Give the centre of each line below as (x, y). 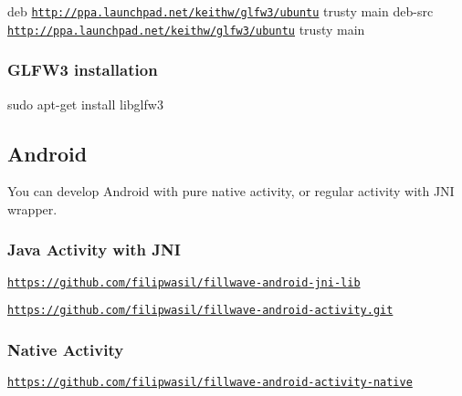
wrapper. (32, 208)
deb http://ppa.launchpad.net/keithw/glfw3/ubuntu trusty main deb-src (220, 11)
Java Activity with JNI (94, 250)
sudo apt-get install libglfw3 (85, 104)
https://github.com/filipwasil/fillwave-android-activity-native (210, 383)
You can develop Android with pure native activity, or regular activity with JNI (231, 191)
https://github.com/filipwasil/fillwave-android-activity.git (200, 311)
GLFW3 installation (83, 70)
